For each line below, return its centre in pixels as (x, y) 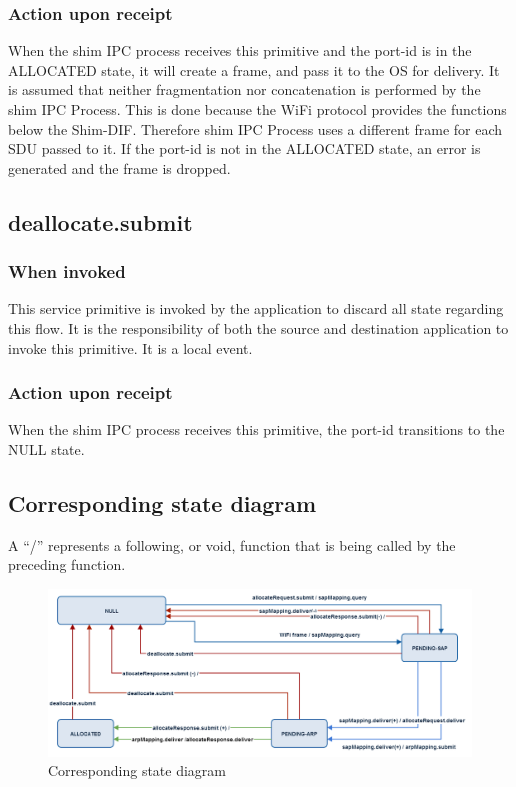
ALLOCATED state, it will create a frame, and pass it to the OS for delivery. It (254, 69)
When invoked (67, 271)
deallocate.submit (100, 221)
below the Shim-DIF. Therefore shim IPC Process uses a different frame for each (255, 128)
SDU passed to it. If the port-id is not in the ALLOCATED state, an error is (244, 148)
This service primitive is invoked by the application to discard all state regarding (256, 308)
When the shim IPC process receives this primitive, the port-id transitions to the (256, 429)
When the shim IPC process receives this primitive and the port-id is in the (240, 50)
